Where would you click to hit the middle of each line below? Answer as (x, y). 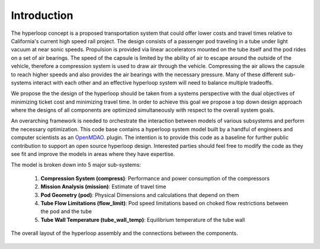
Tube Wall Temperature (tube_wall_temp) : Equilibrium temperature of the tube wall (143, 219)
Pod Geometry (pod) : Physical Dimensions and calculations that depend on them (140, 195)
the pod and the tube (66, 211)
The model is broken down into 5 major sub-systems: (76, 165)
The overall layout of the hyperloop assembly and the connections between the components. (124, 233)
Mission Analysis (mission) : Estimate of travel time (103, 187)
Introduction (42, 15)
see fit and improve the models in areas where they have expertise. (93, 154)
